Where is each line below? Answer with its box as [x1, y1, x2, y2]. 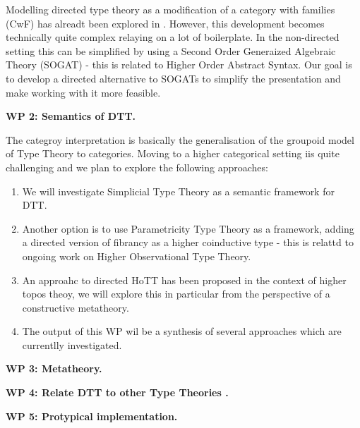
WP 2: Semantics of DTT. [6, 109, 136, 123]
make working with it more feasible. [6, 85, 161, 99]
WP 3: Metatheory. [6, 361, 102, 376]
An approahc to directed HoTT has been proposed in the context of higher [22, 272, 347, 287]
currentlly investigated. [22, 337, 122, 352]
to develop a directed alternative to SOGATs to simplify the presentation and [6, 71, 341, 85]
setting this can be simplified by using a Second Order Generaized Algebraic [6, 43, 336, 58]
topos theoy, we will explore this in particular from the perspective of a [22, 286, 330, 301]
